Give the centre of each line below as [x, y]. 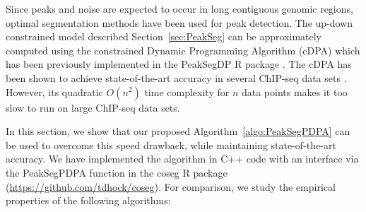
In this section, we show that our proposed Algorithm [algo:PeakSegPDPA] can [178, 131]
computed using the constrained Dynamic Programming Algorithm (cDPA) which [183, 50]
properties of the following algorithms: [88, 200]
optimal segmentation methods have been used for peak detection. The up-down [179, 22]
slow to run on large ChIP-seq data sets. [93, 107]
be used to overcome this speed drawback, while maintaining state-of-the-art [171, 145]
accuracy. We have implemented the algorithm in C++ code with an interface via [182, 159]
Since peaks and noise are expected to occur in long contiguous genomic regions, [179, 8]
